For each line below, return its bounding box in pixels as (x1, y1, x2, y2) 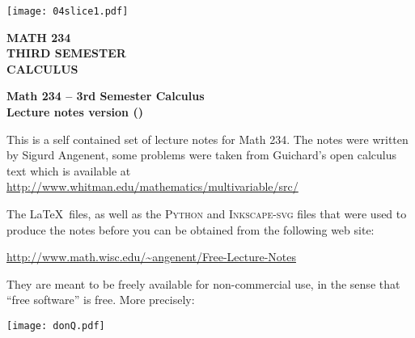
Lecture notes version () (6, 104, 143, 120)
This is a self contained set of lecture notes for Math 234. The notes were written (6, 130, 409, 147)
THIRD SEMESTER (6, 44, 126, 61)
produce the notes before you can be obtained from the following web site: (6, 221, 375, 238)
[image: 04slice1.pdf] (6, 6, 129, 17)
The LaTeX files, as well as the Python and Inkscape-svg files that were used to (6, 205, 407, 222)
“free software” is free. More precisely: (6, 291, 195, 308)
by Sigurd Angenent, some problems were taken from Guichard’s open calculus (6, 146, 397, 163)
